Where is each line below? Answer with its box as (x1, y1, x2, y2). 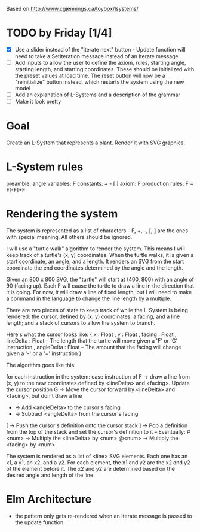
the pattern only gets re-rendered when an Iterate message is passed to (14, 512, 192, 519)
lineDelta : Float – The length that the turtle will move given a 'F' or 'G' (6, 337, 178, 344)
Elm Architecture (6, 492, 92, 506)
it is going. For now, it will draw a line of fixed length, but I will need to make (6, 289, 192, 295)
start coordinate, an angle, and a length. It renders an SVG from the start (6, 258, 184, 265)
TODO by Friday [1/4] (6, 26, 112, 40)
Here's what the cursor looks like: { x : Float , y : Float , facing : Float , (6, 331, 177, 338)
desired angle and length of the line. (6, 471, 96, 479)
